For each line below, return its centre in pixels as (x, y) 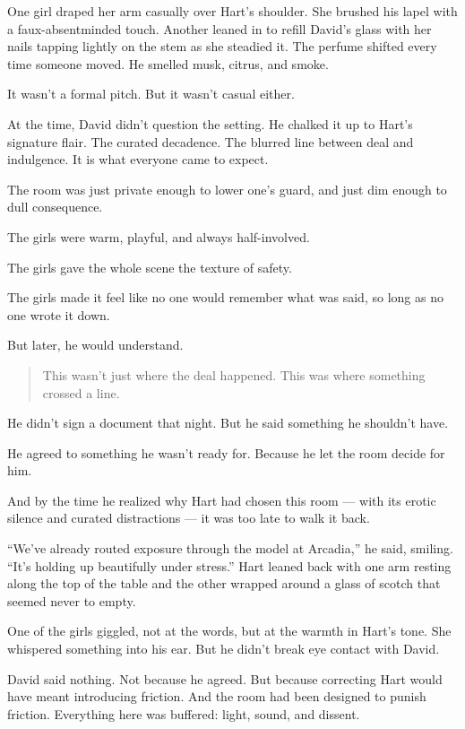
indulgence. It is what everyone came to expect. (138, 159)
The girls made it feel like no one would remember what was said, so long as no (225, 297)
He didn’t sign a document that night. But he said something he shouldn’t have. (228, 423)
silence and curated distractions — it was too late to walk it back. (189, 518)
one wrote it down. (59, 314)
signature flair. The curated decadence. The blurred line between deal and (211, 141)
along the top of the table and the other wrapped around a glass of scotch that (224, 583)
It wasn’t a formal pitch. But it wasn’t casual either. (151, 94)
